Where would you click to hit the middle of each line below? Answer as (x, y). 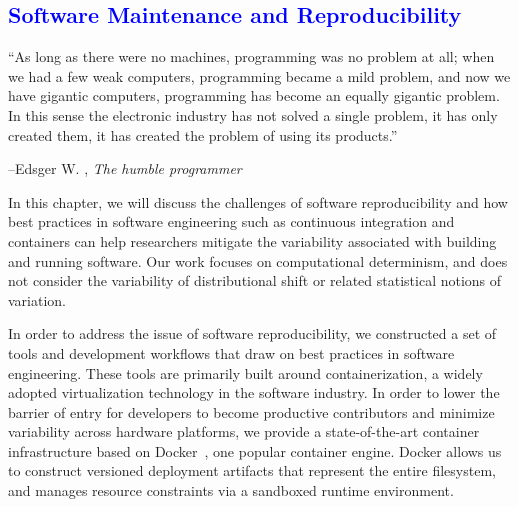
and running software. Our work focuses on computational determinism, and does (258, 260)
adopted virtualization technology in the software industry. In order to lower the (254, 392)
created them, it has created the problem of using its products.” (203, 134)
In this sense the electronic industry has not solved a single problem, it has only (253, 114)
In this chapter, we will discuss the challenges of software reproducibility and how (258, 201)
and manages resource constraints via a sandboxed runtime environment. (231, 490)
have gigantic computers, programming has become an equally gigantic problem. (254, 95)
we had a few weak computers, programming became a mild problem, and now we (259, 75)
